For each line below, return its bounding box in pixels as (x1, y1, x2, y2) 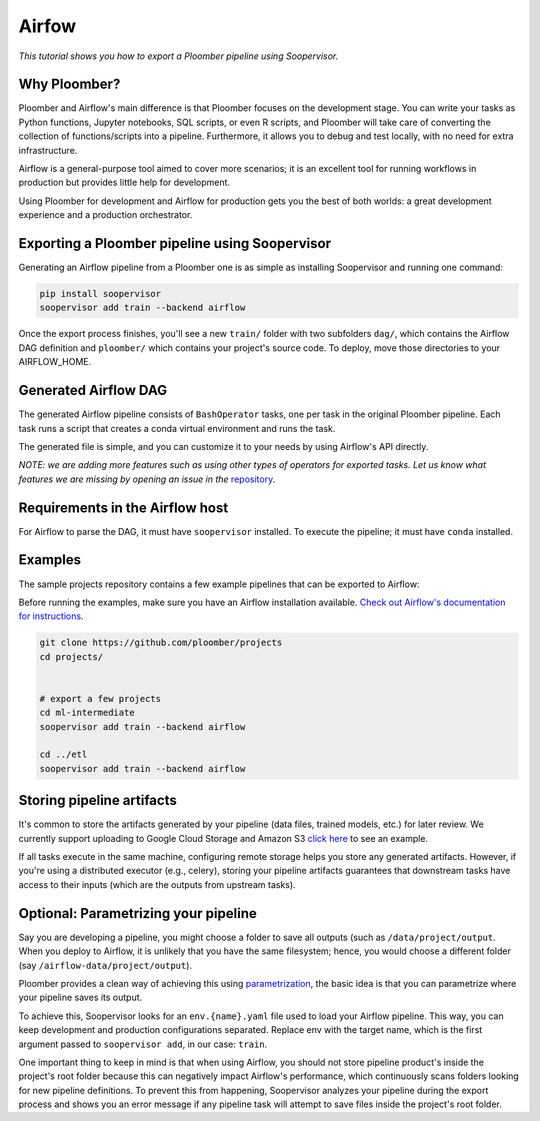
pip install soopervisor (39, 288, 162, 300)
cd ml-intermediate (39, 707, 135, 719)
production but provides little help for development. (18, 176, 230, 189)
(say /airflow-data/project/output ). (18, 959, 193, 971)
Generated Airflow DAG (18, 382, 168, 399)
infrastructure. (18, 144, 78, 156)
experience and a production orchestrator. (18, 209, 193, 221)
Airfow (18, 15, 77, 37)
